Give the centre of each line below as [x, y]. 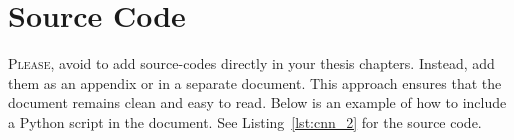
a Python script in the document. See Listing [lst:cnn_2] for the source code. [245, 121]
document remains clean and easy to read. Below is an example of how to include [257, 102]
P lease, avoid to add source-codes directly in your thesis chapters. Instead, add [251, 63]
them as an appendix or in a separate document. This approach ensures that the [255, 82]
